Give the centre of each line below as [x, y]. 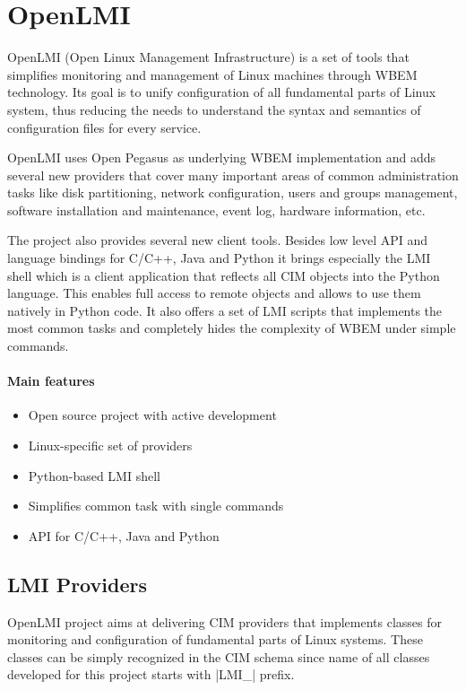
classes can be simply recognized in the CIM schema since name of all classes [219, 656]
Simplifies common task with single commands [156, 506]
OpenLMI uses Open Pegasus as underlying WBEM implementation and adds [222, 157]
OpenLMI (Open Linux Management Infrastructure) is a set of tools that [208, 57]
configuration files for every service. [104, 127]
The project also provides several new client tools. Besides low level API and [218, 240]
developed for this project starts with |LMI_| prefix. [151, 674]
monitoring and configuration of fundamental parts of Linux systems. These [215, 639]
